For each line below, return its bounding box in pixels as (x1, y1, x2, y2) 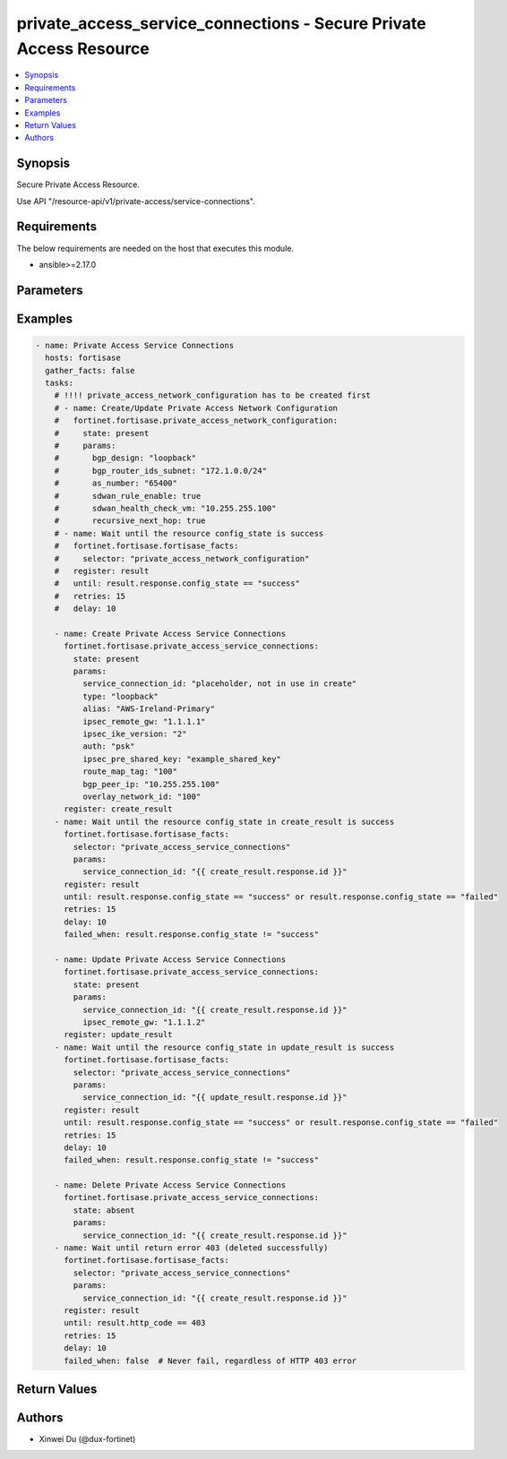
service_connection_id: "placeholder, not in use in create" (82, 679, 357, 689)
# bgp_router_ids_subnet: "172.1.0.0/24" (54, 466, 268, 476)
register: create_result (64, 804, 174, 814)
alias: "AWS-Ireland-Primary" (82, 704, 215, 714)
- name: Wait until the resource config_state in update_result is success (54, 1042, 395, 1052)
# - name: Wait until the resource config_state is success (54, 528, 324, 538)
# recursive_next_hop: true (54, 516, 206, 526)
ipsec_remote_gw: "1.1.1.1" (82, 717, 206, 726)
